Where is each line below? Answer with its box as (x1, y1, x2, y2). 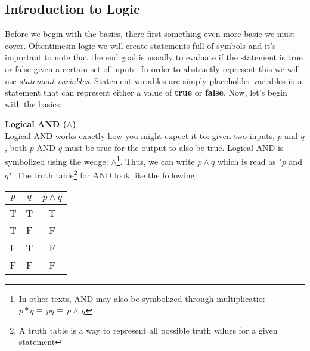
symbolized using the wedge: (5, 155, 108, 167)
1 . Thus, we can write (116, 153, 195, 167)
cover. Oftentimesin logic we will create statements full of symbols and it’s (5, 39, 276, 51)
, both (5, 141, 27, 153)
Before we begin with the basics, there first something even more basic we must (5, 27, 295, 40)
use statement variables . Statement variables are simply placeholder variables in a (5, 74, 302, 87)
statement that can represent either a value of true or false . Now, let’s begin (5, 86, 287, 98)
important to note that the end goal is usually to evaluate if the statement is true (5, 51, 303, 63)
